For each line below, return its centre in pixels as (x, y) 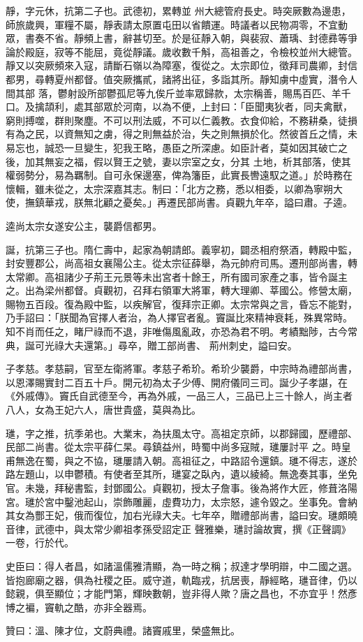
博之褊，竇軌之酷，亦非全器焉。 (79, 607)
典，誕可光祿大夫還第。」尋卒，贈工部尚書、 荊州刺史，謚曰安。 (151, 345)
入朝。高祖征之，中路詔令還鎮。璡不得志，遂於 (250, 460)
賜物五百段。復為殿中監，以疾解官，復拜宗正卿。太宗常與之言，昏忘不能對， (181, 304)
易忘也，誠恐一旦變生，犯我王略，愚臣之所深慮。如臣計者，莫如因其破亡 (172, 147)
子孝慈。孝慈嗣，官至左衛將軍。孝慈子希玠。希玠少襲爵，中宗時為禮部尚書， (181, 369)
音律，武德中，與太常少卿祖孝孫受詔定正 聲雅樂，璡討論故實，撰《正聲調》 (178, 528)
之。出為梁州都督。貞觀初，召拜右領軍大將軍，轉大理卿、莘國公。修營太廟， (181, 290)
